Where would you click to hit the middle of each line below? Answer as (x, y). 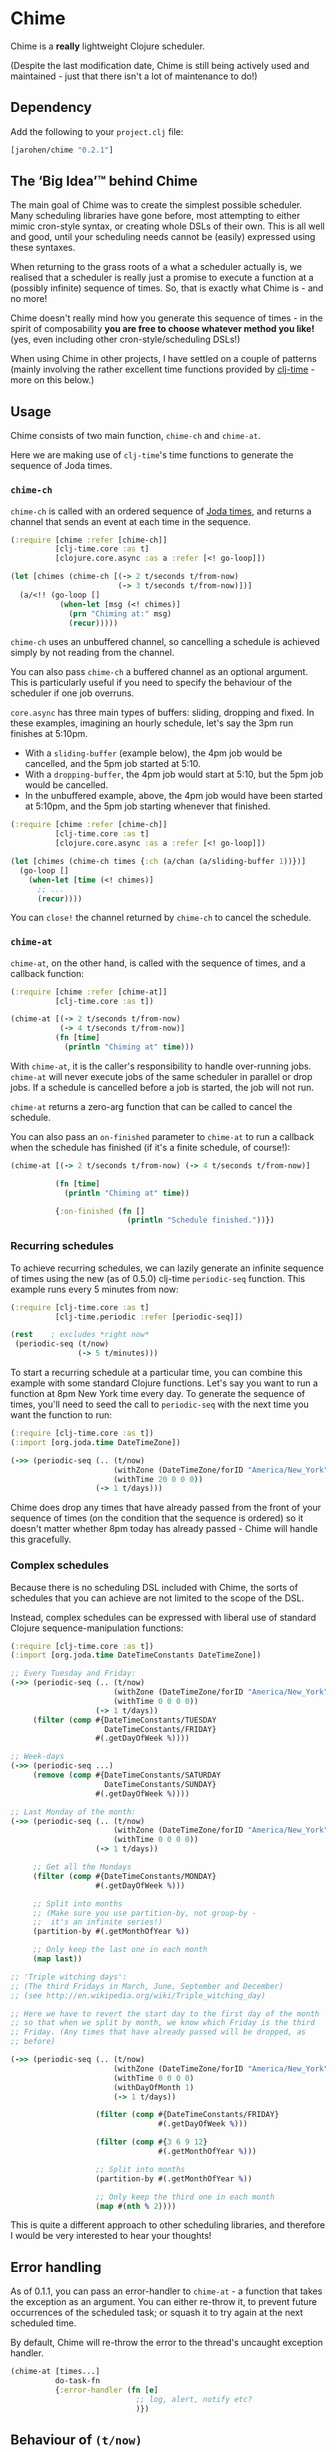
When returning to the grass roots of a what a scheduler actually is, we (156, 267)
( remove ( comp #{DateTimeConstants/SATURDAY (127, 1775)
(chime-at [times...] (55, 2372)
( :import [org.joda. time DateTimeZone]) (96, 1442)
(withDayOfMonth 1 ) (154, 2087)
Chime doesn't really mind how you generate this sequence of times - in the (166, 318)
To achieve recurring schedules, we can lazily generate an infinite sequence (167, 1268)
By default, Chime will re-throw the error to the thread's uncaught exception (166, 2343)
